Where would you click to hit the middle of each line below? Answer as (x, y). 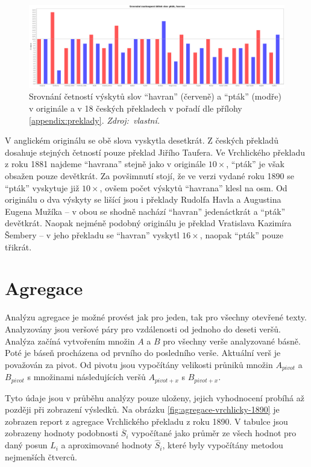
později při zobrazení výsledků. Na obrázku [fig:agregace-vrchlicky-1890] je (142, 409)
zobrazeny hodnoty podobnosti (61, 433)
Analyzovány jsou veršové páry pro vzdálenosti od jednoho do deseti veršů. (143, 329)
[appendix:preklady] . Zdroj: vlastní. (95, 120)
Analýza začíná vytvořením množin (70, 341)
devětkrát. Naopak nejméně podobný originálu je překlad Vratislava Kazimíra (148, 223)
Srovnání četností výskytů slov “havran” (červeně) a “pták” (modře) (155, 96)
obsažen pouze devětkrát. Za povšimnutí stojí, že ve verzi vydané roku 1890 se (149, 176)
